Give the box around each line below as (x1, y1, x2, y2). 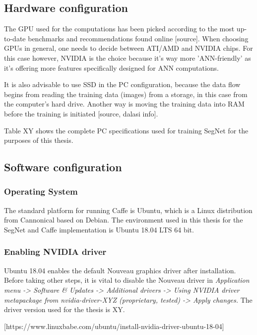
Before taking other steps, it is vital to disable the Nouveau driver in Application (4, 275, 250, 285)
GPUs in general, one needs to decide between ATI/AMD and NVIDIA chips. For (4, 43, 253, 53)
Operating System (4, 185, 78, 198)
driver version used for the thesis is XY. (4, 304, 125, 315)
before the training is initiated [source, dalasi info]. (4, 108, 158, 118)
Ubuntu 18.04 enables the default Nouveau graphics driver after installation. (4, 265, 236, 275)
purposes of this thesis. (4, 135, 73, 145)
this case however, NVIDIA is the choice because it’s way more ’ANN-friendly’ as (4, 52, 251, 63)
